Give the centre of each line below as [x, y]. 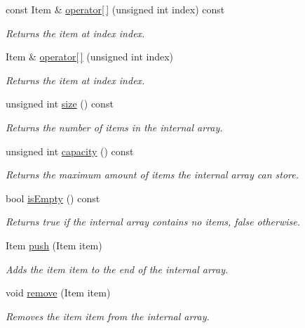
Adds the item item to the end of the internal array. [117, 269]
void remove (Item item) [58, 293]
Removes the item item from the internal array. [108, 316]
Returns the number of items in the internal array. [114, 127]
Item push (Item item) [54, 245]
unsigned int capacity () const [70, 151]
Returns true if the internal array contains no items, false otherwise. [153, 222]
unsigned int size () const [60, 104]
